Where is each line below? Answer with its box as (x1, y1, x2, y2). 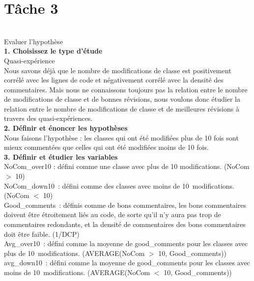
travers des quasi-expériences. (4, 113, 93, 123)
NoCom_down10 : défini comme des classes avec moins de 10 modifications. (4, 180, 234, 191)
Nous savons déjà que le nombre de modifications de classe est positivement (4, 65, 231, 75)
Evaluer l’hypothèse (4, 36, 63, 46)
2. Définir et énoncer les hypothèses (4, 123, 128, 133)
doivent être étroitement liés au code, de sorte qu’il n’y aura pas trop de (4, 209, 221, 220)
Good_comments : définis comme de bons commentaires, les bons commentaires (4, 199, 246, 210)
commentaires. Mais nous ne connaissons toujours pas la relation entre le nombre (4, 84, 248, 94)
